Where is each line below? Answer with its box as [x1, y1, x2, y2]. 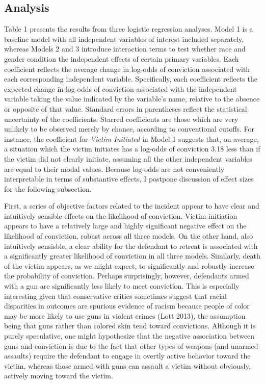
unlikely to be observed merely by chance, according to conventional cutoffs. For [4, 123, 254, 134]
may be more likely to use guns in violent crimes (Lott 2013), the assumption [4, 310, 246, 321]
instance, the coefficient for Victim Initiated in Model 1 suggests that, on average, [4, 133, 259, 144]
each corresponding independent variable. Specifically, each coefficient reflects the [4, 73, 257, 84]
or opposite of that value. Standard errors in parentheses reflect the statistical [4, 103, 247, 114]
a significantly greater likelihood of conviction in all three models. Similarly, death [4, 250, 260, 261]
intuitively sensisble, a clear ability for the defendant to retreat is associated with [4, 240, 258, 251]
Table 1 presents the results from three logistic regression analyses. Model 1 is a [4, 23, 253, 34]
